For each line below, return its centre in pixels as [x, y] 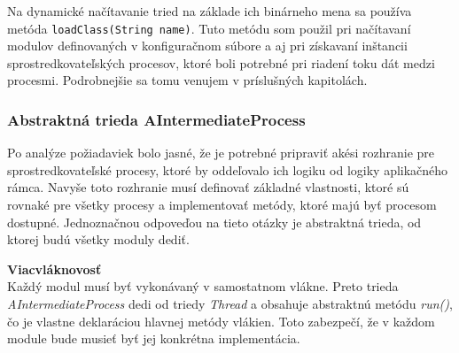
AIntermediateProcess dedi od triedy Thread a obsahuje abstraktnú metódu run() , [230, 303]
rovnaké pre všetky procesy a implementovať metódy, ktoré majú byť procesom [222, 205]
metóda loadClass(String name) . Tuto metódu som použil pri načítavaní [209, 28]
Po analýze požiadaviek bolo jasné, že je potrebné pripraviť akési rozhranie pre [221, 153]
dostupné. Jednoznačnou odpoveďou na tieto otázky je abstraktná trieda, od [214, 222]
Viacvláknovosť [54, 269]
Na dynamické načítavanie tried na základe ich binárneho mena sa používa [210, 11]
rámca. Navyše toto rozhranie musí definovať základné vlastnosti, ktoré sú [208, 187]
